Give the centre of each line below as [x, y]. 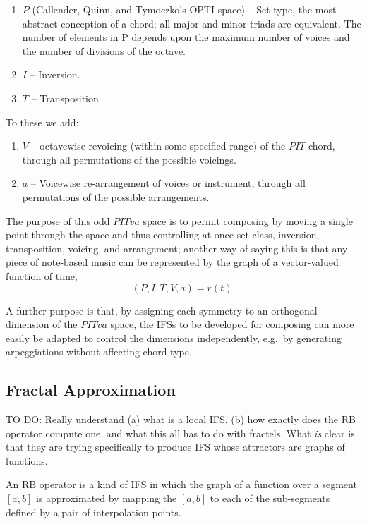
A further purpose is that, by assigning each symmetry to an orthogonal [162, 310]
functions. [27, 460]
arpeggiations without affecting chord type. [99, 352]
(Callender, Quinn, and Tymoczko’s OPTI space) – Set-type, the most [184, 9]
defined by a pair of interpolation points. [94, 512]
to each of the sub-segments [270, 498]
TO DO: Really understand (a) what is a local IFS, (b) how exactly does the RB [181, 419]
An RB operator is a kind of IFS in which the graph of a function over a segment [181, 484]
